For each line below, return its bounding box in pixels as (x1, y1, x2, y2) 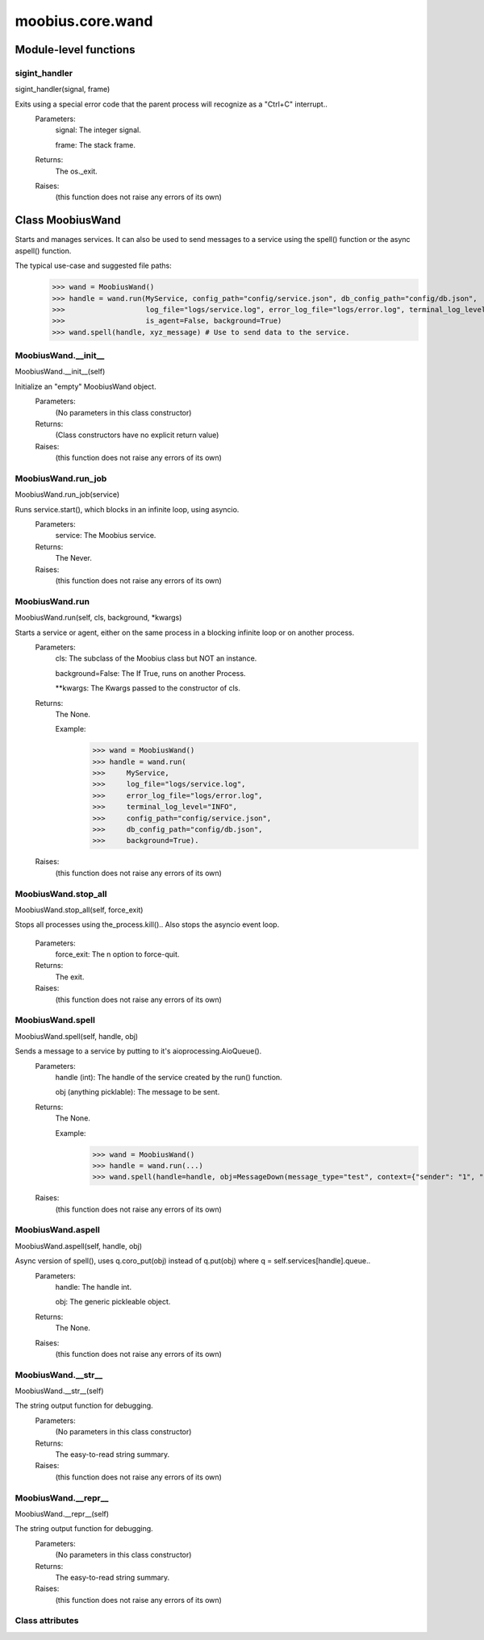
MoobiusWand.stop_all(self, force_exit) (15, 904, 144, 915)
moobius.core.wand (15, 12, 153, 30)
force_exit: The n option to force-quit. (55, 949, 180, 959)
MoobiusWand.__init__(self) (15, 367, 106, 377)
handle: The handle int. (55, 1282, 132, 1292)
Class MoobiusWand (15, 214, 121, 227)
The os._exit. (55, 166, 98, 176)
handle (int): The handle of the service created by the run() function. (55, 1072, 282, 1082)
